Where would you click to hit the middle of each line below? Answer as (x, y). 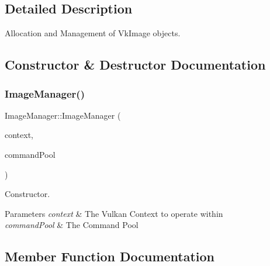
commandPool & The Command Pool (72, 225)
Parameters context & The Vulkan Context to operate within (114, 213)
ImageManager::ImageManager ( (63, 115)
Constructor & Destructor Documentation (135, 65)
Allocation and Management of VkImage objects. (93, 33)
